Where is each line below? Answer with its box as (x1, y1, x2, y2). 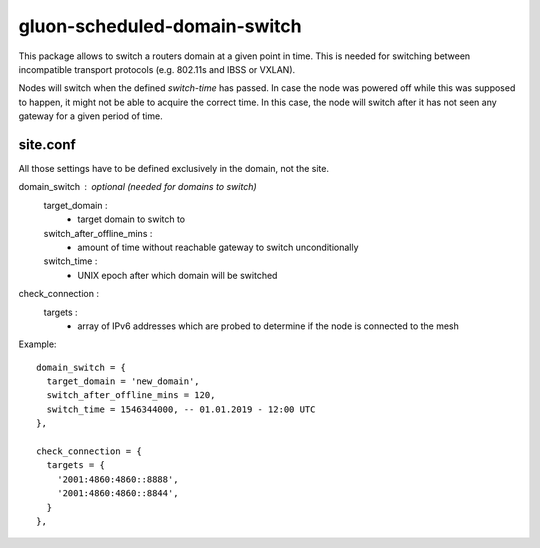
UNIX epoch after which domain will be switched (77, 269, 278, 281)
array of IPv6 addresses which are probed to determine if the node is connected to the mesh (77, 320, 460, 332)
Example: (18, 338, 57, 350)
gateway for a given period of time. (18, 110, 164, 122)
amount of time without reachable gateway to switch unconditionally (77, 241, 359, 253)
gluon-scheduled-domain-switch (18, 15, 302, 37)
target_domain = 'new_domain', (46, 376, 200, 387)
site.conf (18, 136, 77, 153)
